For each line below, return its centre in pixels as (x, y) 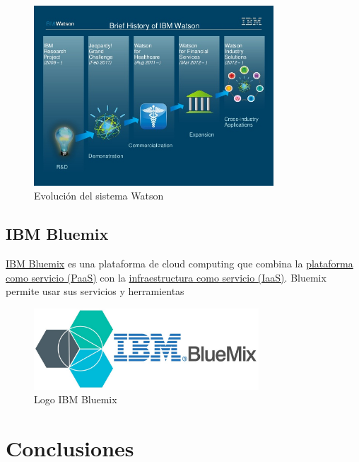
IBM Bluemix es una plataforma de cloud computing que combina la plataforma (179, 264)
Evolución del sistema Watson (99, 196)
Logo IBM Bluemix (76, 399)
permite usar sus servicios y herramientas (95, 291)
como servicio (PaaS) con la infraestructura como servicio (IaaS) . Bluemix (166, 277)
